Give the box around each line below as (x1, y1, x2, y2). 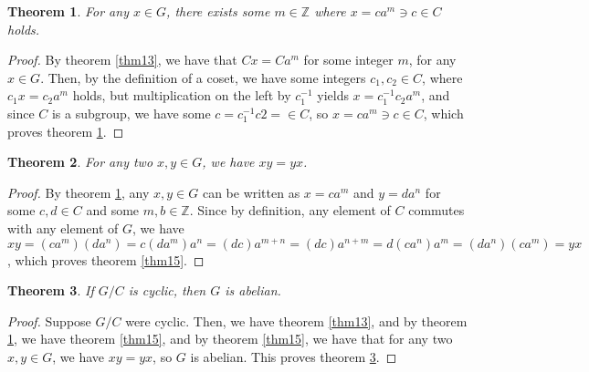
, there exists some (166, 2, 270, 20)
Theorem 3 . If (7, 281, 94, 300)
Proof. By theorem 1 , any (7, 182, 150, 201)
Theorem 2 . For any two (7, 152, 153, 171)
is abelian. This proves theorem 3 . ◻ (190, 346, 397, 366)
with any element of (7, 218, 119, 237)
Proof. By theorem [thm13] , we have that (7, 50, 237, 69)
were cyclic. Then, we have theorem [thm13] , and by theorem (125, 311, 468, 330)
